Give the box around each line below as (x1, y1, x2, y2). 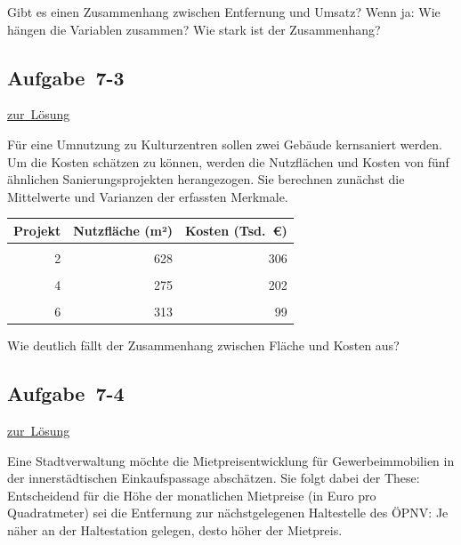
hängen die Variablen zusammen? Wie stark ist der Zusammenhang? (7, 20, 381, 38)
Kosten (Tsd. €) (185, 220, 287, 239)
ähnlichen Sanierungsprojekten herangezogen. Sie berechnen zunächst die (7, 170, 405, 188)
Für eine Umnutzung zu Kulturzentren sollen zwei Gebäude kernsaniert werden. (7, 134, 442, 153)
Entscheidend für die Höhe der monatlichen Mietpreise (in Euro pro (7, 485, 376, 504)
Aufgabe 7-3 (7, 63, 125, 91)
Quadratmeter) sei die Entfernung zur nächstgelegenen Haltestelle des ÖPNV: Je (7, 503, 449, 522)
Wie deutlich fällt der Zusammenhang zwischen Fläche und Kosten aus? (7, 336, 400, 355)
